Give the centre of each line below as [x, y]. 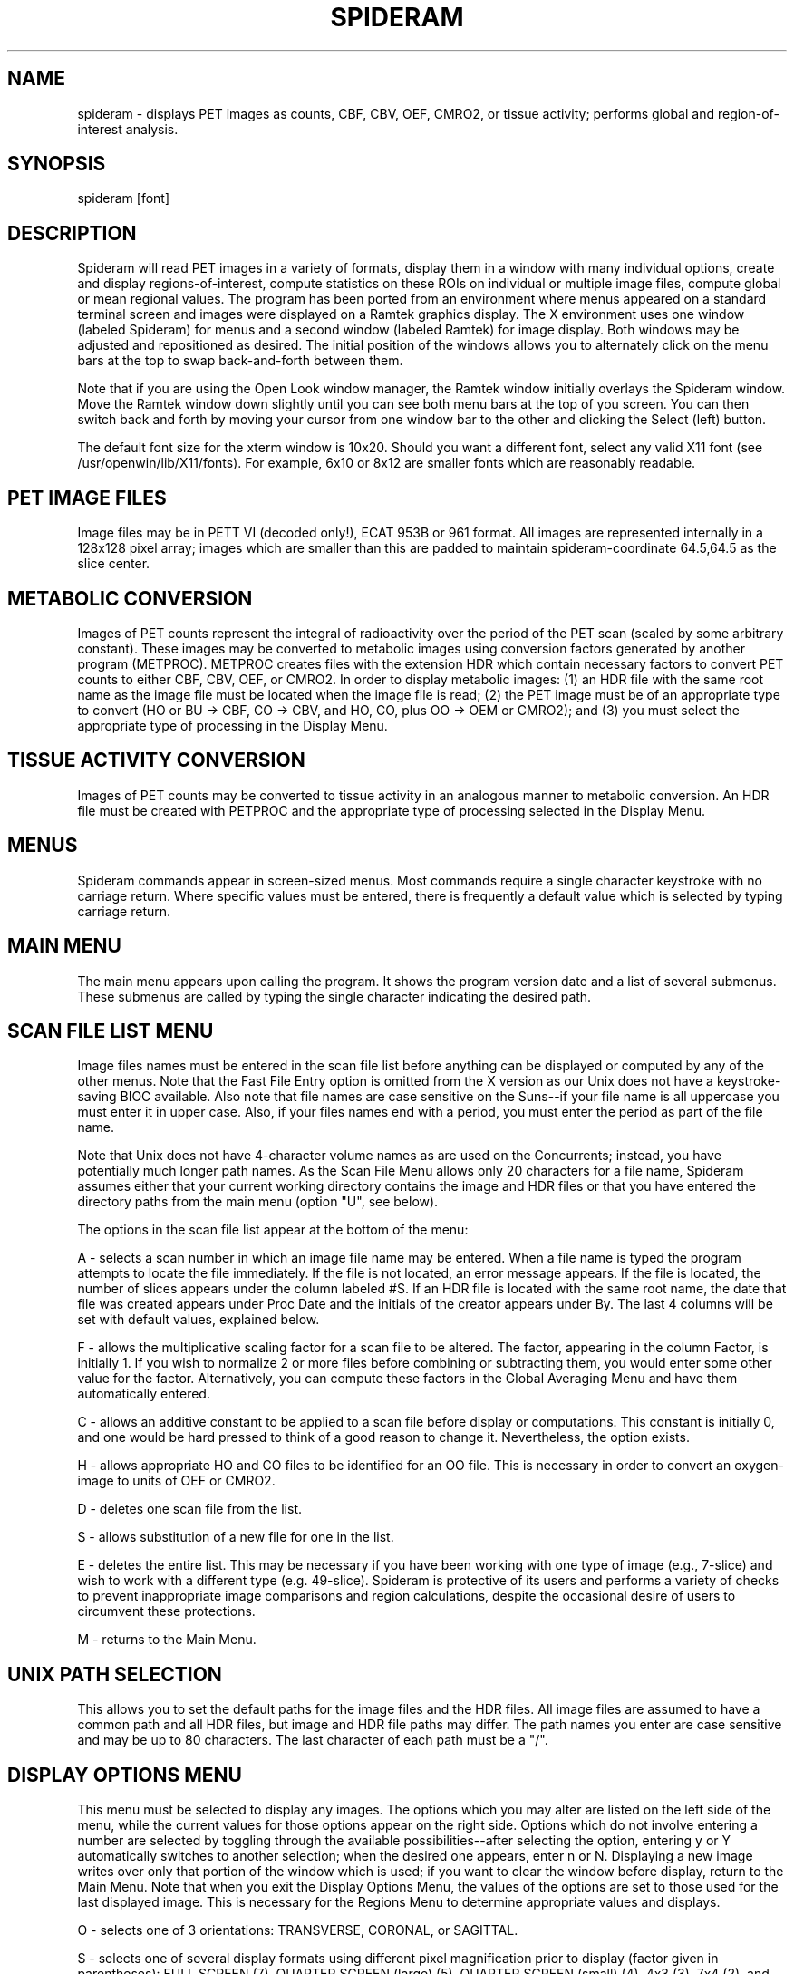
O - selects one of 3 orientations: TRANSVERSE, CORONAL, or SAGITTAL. [298, 1930]
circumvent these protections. [166, 1611]
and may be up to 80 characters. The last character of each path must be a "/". [313, 1740]
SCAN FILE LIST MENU [111, 1031]
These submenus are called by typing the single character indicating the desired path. [334, 996]
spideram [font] [124, 198]
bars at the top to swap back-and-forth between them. [240, 361]
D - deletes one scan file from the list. [190, 1509]
